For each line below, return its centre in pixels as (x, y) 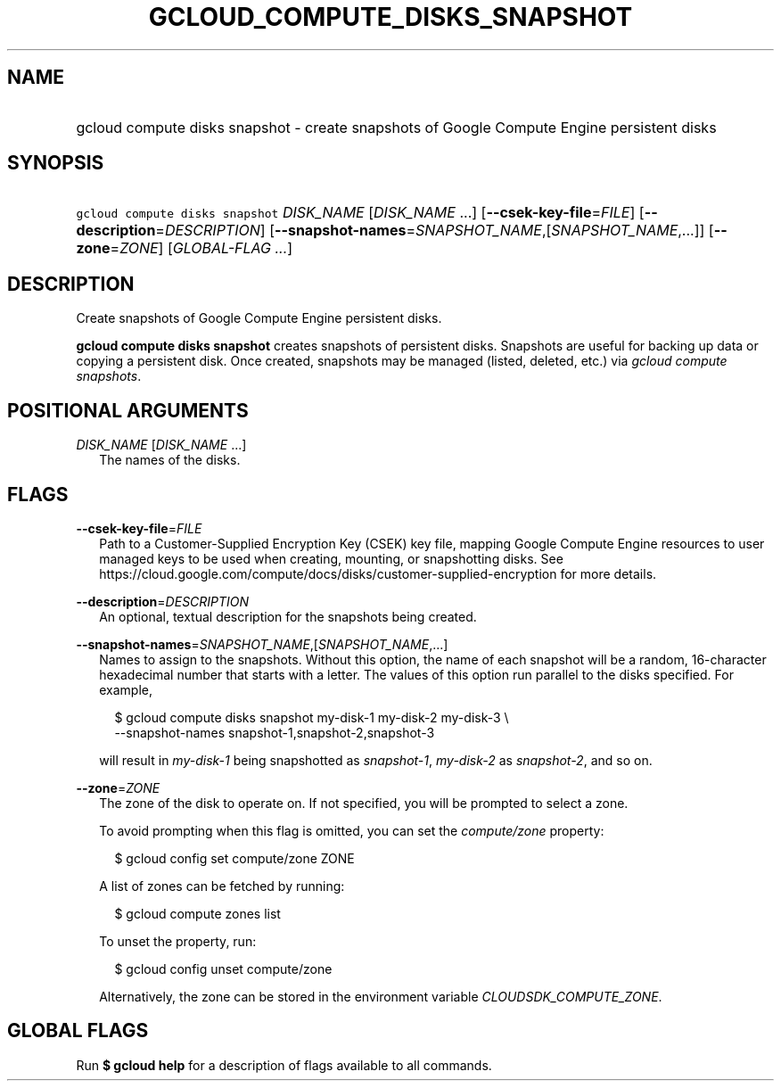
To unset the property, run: (178, 941)
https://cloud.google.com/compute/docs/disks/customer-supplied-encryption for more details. (378, 573)
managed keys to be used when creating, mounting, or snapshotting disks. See (331, 558)
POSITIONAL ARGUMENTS (128, 410)
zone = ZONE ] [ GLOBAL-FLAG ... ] (185, 248)
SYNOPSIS (56, 163)
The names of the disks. (170, 460)
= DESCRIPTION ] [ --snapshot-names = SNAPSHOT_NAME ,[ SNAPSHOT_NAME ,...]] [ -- (441, 231)
